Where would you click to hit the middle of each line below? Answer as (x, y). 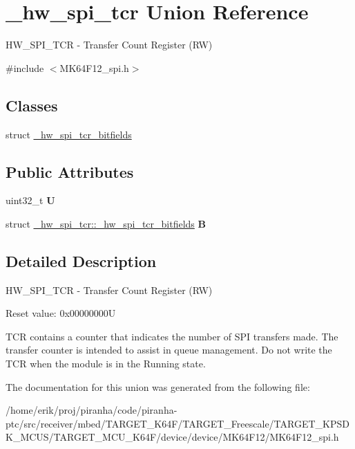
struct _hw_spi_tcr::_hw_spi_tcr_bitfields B (106, 223)
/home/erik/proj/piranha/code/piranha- (92, 410)
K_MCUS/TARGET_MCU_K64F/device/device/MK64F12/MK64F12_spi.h (172, 437)
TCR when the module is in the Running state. (106, 364)
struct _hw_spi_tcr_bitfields (69, 134)
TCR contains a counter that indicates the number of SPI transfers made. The (172, 336)
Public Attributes (70, 171)
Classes (32, 105)
